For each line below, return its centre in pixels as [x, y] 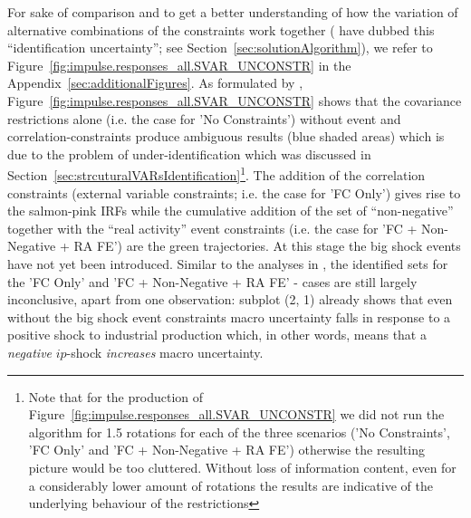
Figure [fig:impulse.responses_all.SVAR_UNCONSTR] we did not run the [236, 414]
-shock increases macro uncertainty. [165, 352]
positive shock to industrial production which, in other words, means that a [217, 335]
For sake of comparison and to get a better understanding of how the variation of [233, 12]
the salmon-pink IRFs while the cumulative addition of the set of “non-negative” [231, 211]
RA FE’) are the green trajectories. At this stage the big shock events [267, 246]
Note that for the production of [116, 396]
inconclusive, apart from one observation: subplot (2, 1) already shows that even [230, 299]
